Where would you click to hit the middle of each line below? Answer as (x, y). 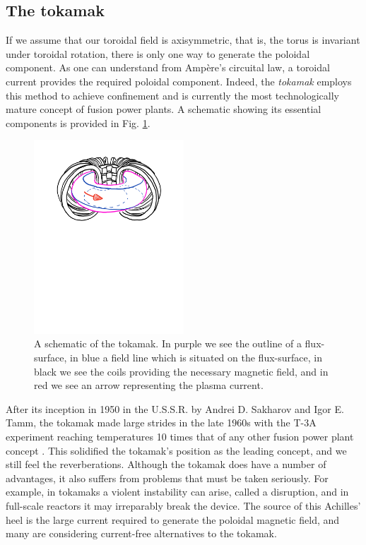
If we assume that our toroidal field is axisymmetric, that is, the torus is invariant (183, 40)
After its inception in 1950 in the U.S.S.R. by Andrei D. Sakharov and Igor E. (175, 408)
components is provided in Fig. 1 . (78, 122)
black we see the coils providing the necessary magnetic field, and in (181, 371)
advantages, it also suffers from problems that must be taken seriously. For (167, 478)
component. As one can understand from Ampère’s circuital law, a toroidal (168, 67)
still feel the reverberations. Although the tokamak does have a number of (166, 464)
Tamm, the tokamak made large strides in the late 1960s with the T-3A (161, 423)
